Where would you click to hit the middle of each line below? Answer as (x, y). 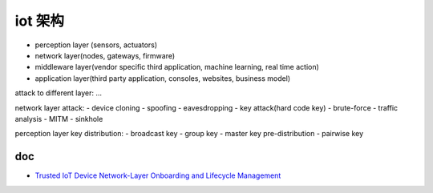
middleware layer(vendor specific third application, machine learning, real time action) (177, 67)
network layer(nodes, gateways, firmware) (105, 55)
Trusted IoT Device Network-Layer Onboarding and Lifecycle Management (158, 175)
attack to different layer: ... (59, 93)
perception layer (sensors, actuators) (96, 45)
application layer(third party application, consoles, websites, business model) (163, 78)
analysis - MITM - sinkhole (59, 119)
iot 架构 (39, 21)
